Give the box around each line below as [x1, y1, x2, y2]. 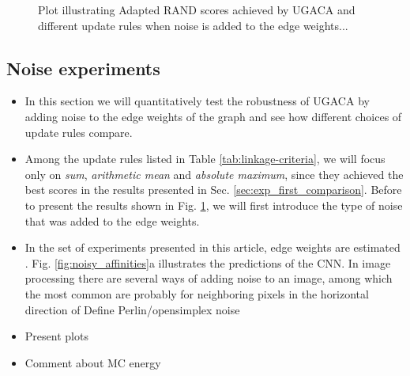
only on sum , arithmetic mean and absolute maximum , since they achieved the [24, 165, 404, 182]
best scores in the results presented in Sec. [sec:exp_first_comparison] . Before [24, 181, 402, 198]
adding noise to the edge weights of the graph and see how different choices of [24, 108, 402, 124]
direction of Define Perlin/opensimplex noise [24, 301, 240, 317]
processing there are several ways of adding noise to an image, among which [24, 270, 393, 287]
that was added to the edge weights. [24, 212, 200, 229]
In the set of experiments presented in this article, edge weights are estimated [24, 239, 401, 256]
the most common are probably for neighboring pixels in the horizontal [24, 285, 369, 302]
